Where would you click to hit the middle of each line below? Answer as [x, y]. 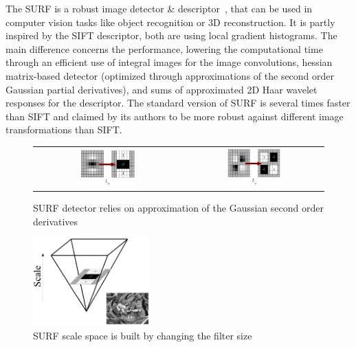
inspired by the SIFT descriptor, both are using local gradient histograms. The [171, 35]
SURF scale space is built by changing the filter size [143, 335]
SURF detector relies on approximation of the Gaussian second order [178, 207]
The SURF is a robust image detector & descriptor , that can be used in [159, 8]
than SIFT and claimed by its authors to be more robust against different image [175, 116]
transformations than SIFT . [64, 130]
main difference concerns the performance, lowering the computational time [164, 48]
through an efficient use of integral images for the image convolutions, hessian [169, 62]
